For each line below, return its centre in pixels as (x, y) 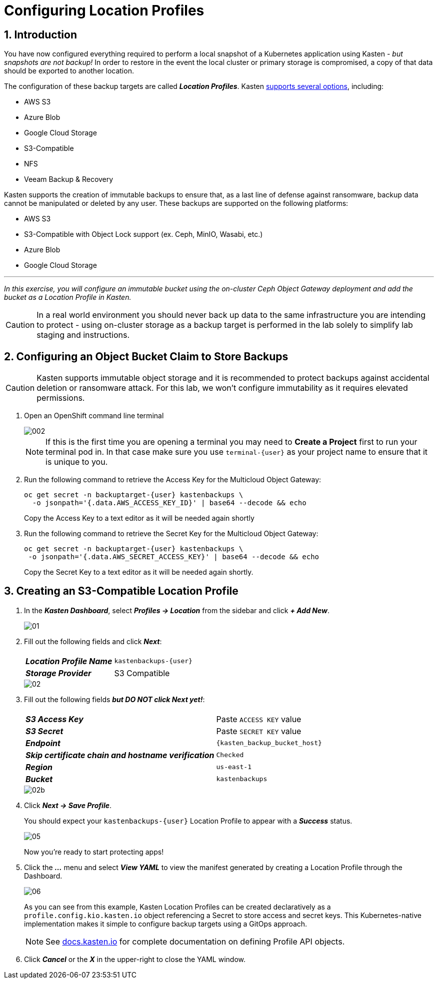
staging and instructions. (83, 335)
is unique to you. (77, 462)
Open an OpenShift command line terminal (94, 416)
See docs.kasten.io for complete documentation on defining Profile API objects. (195, 941)
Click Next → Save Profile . (68, 805)
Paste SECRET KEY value (259, 731)
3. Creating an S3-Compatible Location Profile (121, 591)
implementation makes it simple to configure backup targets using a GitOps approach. (166, 924)
